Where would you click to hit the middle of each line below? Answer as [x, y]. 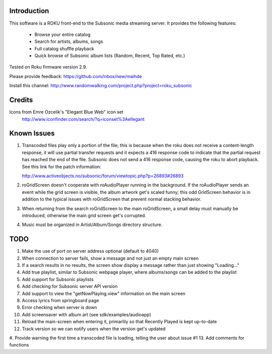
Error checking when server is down [60, 308]
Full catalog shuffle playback [64, 48]
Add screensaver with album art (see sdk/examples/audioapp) [86, 314]
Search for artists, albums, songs [69, 42]
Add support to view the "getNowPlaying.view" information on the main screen [104, 293]
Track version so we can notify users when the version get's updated [94, 329]
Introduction [29, 11]
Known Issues [32, 133]
